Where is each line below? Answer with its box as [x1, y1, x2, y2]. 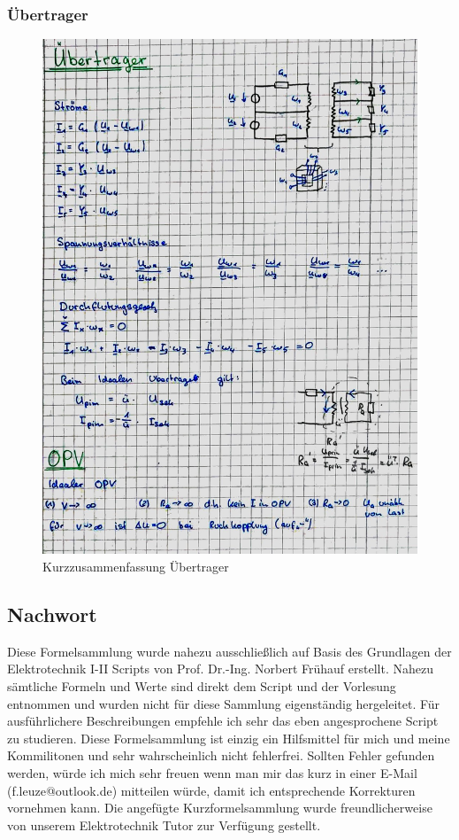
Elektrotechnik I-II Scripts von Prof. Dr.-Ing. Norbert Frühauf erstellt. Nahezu [7, 659, 433, 678]
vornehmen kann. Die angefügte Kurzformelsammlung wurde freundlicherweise [7, 798, 432, 817]
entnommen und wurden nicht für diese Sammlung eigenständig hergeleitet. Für [7, 694, 440, 712]
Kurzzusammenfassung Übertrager [42, 557, 229, 576]
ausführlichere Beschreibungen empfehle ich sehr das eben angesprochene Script [7, 712, 439, 730]
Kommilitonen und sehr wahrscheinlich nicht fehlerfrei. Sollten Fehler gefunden [7, 746, 435, 765]
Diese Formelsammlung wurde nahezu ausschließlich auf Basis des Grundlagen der [7, 642, 452, 660]
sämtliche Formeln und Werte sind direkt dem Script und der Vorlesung [7, 677, 396, 696]
